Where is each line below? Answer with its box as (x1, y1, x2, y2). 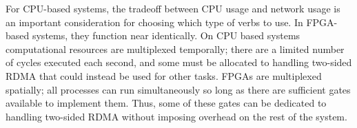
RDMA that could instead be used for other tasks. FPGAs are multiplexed (6, 68, 322, 83)
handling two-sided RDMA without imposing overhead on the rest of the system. (6, 109, 347, 123)
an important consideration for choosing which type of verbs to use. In (6, 14, 303, 29)
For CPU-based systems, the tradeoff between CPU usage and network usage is (6, 1, 340, 15)
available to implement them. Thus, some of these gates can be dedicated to (6, 96, 327, 110)
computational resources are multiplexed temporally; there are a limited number (6, 41, 345, 56)
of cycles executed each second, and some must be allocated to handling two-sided (6, 55, 352, 70)
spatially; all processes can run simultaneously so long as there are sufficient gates (6, 82, 351, 96)
